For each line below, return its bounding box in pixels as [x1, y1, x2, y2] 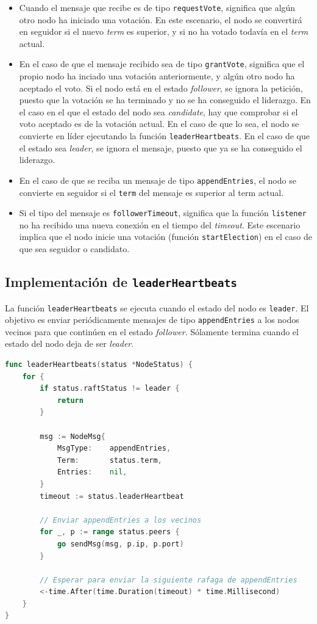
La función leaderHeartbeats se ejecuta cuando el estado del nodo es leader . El [5, 301, 309, 314]
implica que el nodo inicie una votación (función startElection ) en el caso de [19, 230, 312, 243]
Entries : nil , [57, 468, 127, 477]
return [57, 396, 84, 405]
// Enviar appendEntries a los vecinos [40, 515, 202, 524]
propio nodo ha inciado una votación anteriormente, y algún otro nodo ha [19, 70, 295, 82]
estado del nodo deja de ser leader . [5, 337, 134, 350]
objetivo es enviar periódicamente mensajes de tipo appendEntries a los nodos [5, 313, 299, 326]
